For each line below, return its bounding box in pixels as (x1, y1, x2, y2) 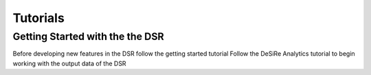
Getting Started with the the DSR (12, 30, 164, 43)
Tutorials (12, 10, 65, 25)
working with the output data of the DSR (12, 59, 126, 67)
